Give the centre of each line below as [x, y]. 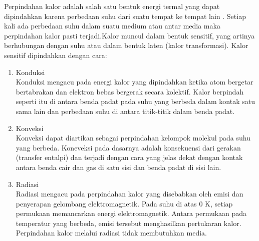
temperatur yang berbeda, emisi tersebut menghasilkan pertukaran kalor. [128, 223]
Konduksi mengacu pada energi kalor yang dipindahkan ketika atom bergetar [135, 82]
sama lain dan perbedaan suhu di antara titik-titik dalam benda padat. [125, 111]
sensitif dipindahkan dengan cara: [56, 55]
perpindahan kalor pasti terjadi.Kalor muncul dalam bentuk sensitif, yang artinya [129, 35]
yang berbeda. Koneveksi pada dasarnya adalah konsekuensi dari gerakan [128, 147]
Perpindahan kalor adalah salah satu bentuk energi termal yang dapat [112, 6]
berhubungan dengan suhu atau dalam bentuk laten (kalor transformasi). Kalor [126, 45]
